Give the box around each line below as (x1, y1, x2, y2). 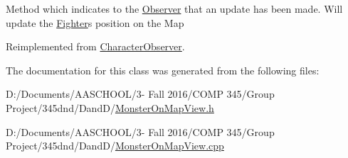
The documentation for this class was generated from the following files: (6, 62, 320, 77)
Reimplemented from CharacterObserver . (6, 39, 185, 54)
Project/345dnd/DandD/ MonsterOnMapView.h (6, 100, 214, 115)
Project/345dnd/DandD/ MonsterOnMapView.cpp (6, 138, 224, 153)
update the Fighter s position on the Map (6, 15, 184, 30)
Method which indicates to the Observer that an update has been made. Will (6, 1, 343, 16)
